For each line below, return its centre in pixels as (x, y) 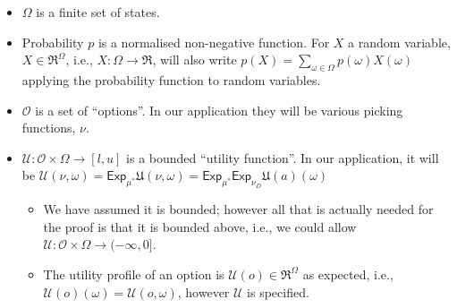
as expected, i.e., (348, 274)
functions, (49, 128)
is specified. (278, 291)
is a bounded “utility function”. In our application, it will (283, 157)
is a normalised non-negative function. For (214, 42)
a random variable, (399, 42)
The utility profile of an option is (134, 274)
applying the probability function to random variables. (171, 79)
